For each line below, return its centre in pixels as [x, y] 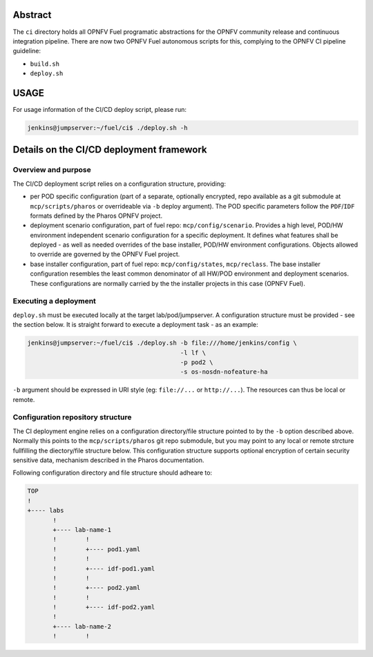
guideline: [27, 51]
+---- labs [46, 511]
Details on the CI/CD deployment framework [110, 150]
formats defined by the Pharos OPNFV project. [96, 216]
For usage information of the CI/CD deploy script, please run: [99, 109]
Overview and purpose [52, 170]
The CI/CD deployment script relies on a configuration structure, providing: [119, 184]
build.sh [45, 64]
